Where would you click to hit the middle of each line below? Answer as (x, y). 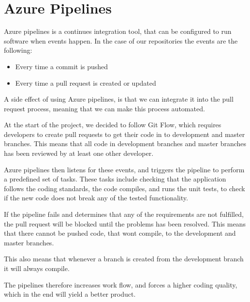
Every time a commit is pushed (62, 66)
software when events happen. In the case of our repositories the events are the (121, 40)
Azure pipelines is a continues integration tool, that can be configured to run (118, 31)
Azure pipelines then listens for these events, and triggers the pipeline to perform (124, 169)
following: (18, 50)
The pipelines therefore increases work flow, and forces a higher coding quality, (121, 284)
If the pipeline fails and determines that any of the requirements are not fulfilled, (124, 214)
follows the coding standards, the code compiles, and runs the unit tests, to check (125, 188)
